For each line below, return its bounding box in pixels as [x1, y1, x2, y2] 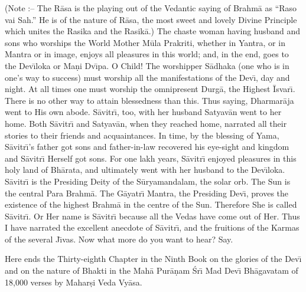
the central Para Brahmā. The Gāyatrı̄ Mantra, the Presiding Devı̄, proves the [5, 186, 289, 199]
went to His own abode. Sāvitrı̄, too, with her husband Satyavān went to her [5, 106, 282, 118]
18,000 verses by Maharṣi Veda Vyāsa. [5, 275, 142, 288]
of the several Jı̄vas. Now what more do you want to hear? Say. [5, 232, 233, 245]
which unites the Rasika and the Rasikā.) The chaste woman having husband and [5, 25, 301, 37]
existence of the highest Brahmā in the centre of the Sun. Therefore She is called [5, 198, 297, 211]
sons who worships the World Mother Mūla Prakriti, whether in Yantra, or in [5, 36, 285, 48]
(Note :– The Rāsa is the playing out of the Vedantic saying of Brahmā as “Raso [5, 2, 297, 14]
